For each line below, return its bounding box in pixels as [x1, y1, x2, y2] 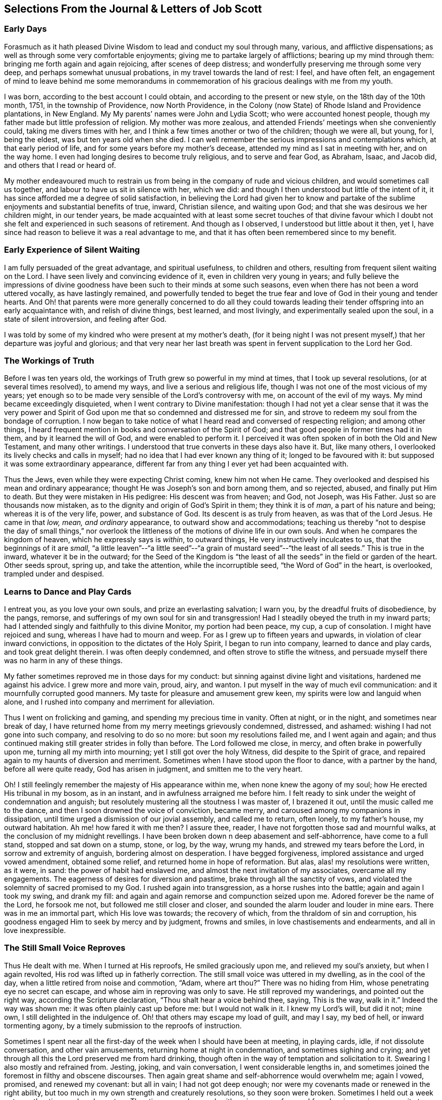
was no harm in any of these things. [4, 656, 123, 665]
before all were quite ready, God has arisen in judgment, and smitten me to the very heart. [4, 765, 303, 774]
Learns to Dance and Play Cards [4, 586, 132, 597]
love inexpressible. [4, 926, 66, 935]
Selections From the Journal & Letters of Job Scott [4, 3, 262, 15]
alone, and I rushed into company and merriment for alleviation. [4, 698, 215, 707]
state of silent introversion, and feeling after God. [4, 314, 167, 323]
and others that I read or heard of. [4, 160, 116, 169]
